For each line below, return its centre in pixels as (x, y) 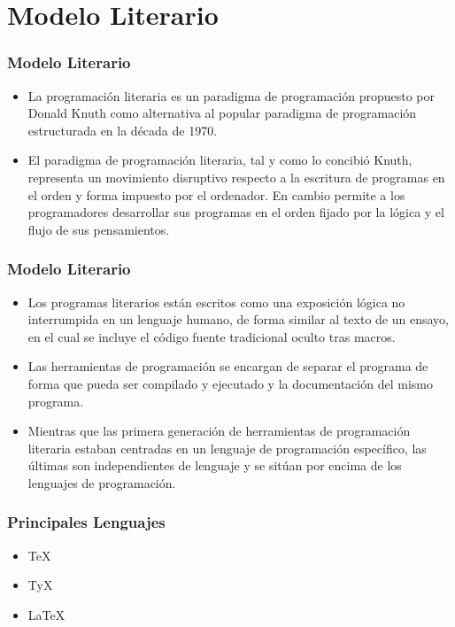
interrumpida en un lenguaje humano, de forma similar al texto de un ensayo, (238, 319)
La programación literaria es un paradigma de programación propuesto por (231, 95)
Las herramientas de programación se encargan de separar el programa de (228, 366)
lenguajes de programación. (102, 482)
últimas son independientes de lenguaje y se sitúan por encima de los (215, 465)
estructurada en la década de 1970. (123, 130)
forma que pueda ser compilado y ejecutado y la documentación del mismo (230, 383)
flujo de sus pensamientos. (99, 229)
